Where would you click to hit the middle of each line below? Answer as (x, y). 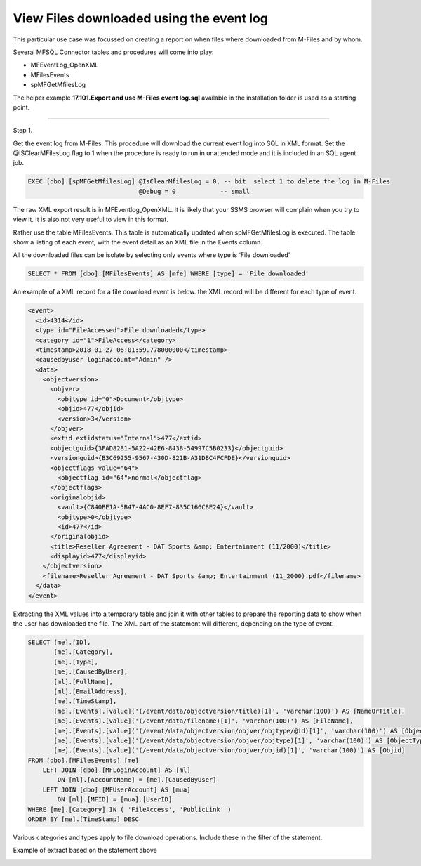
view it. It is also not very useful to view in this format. (91, 219)
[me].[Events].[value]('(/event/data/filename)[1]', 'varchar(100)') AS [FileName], (203, 721)
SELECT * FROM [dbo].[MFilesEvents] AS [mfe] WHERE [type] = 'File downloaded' (168, 274)
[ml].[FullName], (83, 682)
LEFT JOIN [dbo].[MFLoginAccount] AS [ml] (116, 770)
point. (21, 107)
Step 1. (23, 131)
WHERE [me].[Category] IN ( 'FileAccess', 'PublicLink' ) (129, 809)
